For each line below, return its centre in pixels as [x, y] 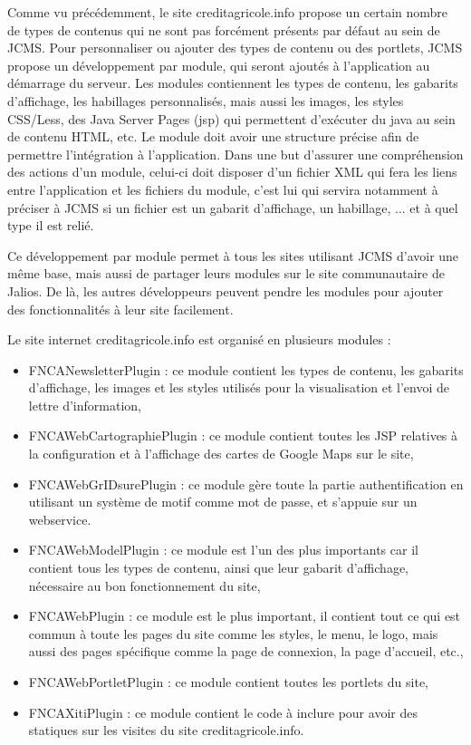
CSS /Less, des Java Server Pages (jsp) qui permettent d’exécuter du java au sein [231, 118]
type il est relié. [51, 225]
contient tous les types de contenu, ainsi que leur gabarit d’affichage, [218, 568]
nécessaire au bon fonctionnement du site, [144, 585]
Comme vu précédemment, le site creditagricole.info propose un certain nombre [228, 12]
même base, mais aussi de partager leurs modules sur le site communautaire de [226, 273]
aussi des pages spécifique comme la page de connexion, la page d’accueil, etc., [246, 651]
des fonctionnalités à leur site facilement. [120, 309]
